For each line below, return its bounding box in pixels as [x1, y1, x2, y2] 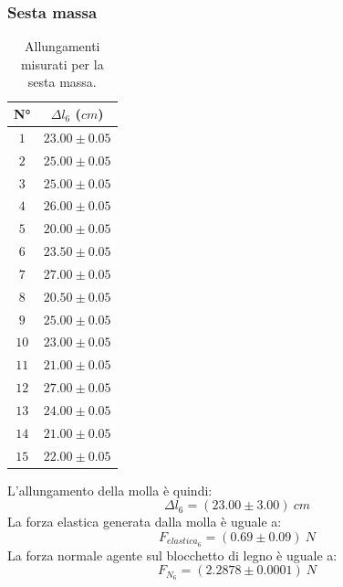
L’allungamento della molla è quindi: [7, 480, 213, 499]
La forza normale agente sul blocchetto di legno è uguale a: [7, 545, 338, 564]
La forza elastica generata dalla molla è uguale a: [7, 512, 282, 531]
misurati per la [20, 54, 104, 73]
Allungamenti [25, 37, 100, 56]
